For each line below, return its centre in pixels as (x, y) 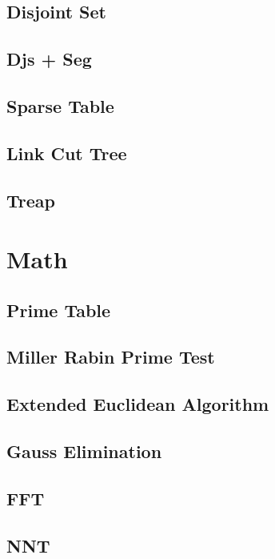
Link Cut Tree (67, 153)
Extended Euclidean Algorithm (138, 404)
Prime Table (59, 310)
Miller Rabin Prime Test (111, 357)
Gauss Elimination (84, 451)
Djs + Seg (49, 59)
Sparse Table (60, 105)
